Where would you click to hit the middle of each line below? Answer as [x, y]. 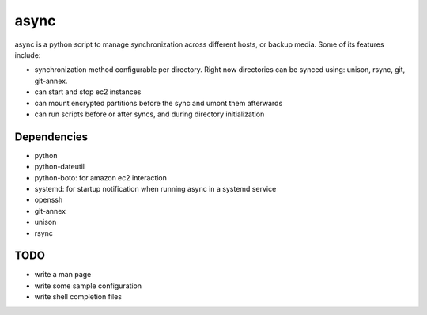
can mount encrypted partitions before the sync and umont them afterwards [159, 103]
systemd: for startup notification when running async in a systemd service [155, 188]
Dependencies [51, 137]
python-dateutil [60, 167]
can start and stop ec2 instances [88, 92]
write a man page [63, 275]
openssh [49, 200]
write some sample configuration [88, 286]
